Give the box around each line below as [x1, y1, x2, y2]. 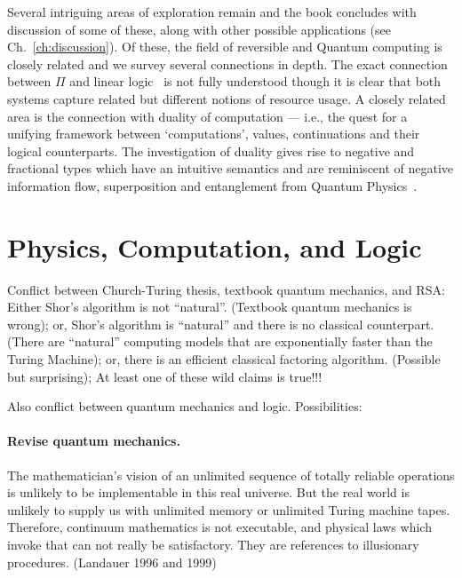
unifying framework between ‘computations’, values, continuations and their [7, 124, 420, 143]
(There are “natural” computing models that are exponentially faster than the [7, 332, 433, 351]
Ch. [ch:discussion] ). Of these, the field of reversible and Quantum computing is [7, 37, 442, 56]
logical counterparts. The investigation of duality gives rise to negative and [7, 141, 415, 160]
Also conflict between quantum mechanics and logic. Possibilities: [7, 397, 362, 416]
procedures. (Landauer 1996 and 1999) [7, 552, 217, 571]
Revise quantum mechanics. [7, 432, 180, 450]
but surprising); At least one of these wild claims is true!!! [7, 367, 323, 385]
